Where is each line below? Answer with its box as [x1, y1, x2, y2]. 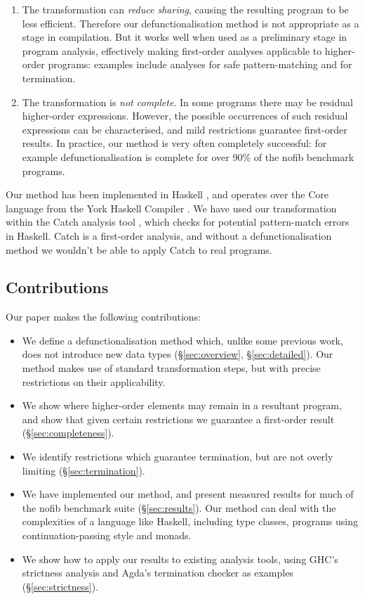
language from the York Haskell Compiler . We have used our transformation [6, 200, 337, 215]
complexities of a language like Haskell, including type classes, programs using [22, 514, 358, 529]
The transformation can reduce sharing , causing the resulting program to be [22, 2, 349, 16]
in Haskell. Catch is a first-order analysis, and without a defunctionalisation [6, 228, 332, 243]
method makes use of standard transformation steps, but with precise [22, 361, 321, 375]
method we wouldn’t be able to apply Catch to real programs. [6, 242, 272, 257]
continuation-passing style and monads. [22, 528, 192, 543]
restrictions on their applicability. [22, 374, 166, 389]
